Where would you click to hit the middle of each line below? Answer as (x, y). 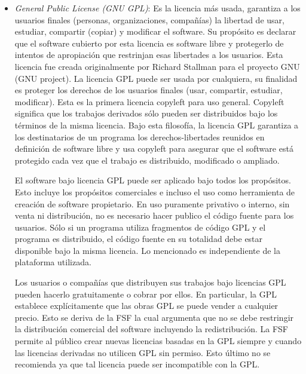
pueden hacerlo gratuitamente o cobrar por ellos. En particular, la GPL (146, 294)
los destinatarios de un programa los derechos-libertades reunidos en (140, 137)
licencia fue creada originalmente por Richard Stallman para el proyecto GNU (157, 66)
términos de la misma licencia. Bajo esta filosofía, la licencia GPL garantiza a (157, 125)
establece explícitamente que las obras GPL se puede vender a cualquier (146, 306)
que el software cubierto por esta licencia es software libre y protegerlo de (149, 43)
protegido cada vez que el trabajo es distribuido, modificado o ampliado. (147, 160)
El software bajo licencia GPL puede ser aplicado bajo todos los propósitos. (153, 180)
